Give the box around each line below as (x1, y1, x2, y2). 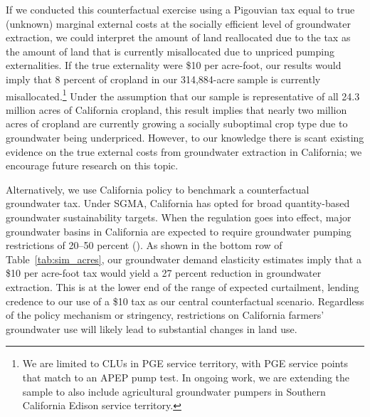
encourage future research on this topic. (6, 158, 179, 173)
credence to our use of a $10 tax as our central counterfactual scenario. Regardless (6, 293, 364, 308)
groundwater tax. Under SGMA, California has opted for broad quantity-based (6, 196, 350, 211)
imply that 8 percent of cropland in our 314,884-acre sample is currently (6, 71, 321, 86)
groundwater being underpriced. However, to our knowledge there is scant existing (6, 130, 364, 144)
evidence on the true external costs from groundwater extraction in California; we (6, 144, 362, 159)
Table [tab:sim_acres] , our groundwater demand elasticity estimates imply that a (6, 251, 361, 266)
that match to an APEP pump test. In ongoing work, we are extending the (22, 369, 350, 384)
